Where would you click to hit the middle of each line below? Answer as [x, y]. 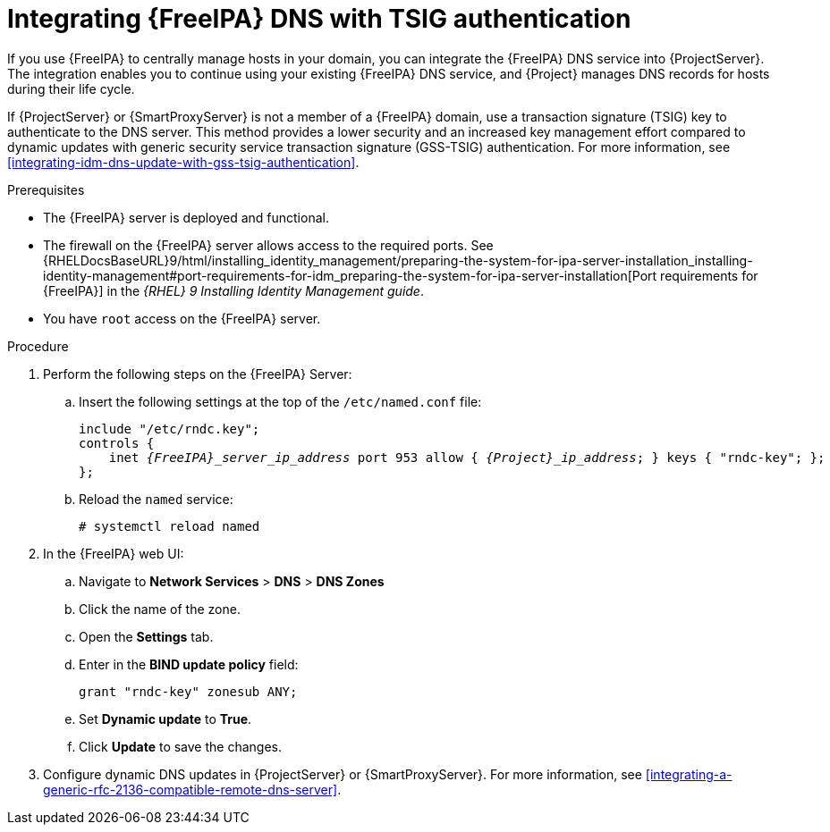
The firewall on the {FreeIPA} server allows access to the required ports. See [268, 245]
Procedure [38, 346]
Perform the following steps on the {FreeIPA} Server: [198, 374]
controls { [117, 443]
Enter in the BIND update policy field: [189, 664]
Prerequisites [46, 189]
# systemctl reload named [169, 526]
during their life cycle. [71, 88]
